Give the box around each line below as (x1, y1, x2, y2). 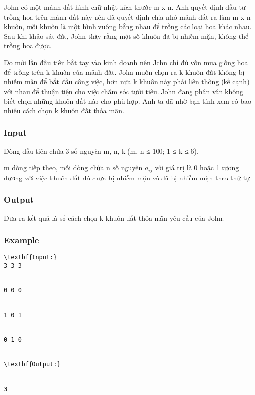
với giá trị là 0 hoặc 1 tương (155, 162, 239, 173)
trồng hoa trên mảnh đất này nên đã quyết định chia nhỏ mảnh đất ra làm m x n (4, 11, 251, 22)
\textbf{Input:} (4, 254, 57, 261)
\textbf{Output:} (4, 360, 61, 368)
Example (4, 234, 39, 246)
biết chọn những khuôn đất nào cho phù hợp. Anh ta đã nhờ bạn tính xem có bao (4, 96, 252, 106)
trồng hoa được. (4, 40, 52, 51)
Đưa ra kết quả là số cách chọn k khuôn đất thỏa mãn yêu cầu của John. (4, 213, 224, 223)
